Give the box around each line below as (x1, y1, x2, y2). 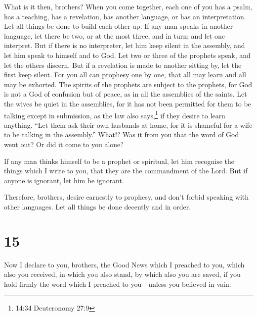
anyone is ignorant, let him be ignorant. (4, 175, 124, 185)
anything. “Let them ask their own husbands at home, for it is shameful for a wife (4, 119, 253, 130)
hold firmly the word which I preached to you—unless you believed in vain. (4, 278, 231, 289)
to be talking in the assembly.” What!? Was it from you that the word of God (4, 129, 239, 140)
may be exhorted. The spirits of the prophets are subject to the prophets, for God (4, 79, 253, 89)
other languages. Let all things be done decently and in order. (4, 201, 191, 211)
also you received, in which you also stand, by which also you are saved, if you (4, 269, 241, 279)
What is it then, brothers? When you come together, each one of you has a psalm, (4, 1, 253, 11)
